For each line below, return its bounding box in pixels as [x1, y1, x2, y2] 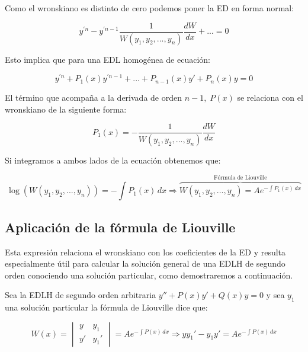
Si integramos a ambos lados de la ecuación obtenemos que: [5, 154, 221, 167]
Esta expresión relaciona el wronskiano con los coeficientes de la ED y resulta [5, 245, 286, 258]
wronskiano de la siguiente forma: [5, 103, 127, 115]
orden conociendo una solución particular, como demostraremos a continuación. [5, 268, 293, 281]
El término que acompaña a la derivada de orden [5, 91, 182, 104]
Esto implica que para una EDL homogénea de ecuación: [5, 53, 211, 65]
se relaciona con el [237, 91, 303, 104]
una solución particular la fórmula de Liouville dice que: [5, 301, 208, 313]
